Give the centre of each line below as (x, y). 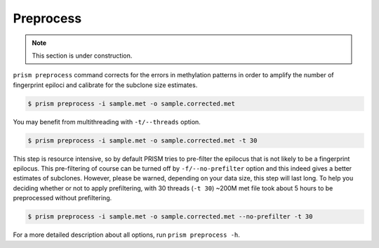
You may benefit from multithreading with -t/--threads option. (107, 122)
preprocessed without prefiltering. (62, 198)
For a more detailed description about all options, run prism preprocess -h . (126, 235)
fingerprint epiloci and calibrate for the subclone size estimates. (105, 85)
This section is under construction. (82, 56)
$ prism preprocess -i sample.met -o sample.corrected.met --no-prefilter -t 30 (170, 217)
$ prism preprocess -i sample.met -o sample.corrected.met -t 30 (142, 140)
